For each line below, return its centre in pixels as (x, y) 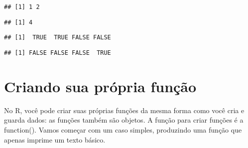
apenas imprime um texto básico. (55, 139)
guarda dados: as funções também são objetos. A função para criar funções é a (124, 120)
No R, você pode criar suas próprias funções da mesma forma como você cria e (124, 110)
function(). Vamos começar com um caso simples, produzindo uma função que (123, 129)
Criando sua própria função (100, 86)
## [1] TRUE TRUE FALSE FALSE (58, 38)
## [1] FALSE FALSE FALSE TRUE (58, 53)
